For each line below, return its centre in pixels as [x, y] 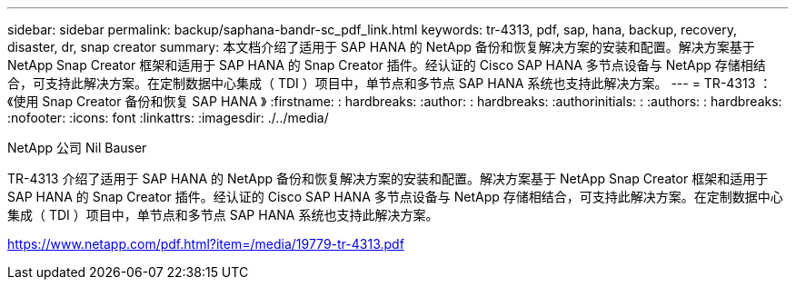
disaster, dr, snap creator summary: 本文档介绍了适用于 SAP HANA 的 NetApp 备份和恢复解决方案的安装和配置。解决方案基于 [381, 47]
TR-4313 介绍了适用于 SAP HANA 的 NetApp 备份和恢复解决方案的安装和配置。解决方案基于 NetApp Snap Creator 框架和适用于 [388, 178]
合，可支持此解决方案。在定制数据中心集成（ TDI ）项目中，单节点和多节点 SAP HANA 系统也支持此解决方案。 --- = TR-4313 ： [390, 83]
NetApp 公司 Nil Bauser [77, 148]
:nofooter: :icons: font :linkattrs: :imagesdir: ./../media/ [168, 118]
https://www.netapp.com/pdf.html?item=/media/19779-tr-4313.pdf [206, 244]
